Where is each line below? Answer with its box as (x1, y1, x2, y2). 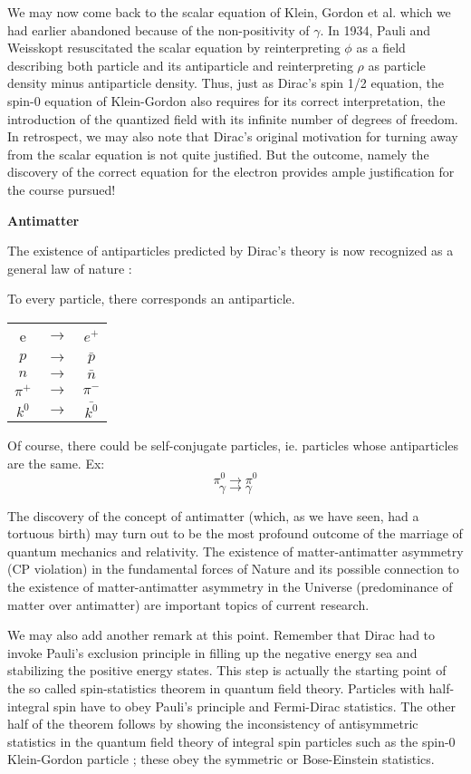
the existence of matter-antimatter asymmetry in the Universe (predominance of (7, 576, 453, 595)
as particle (368, 55, 426, 74)
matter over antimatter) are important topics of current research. (7, 595, 370, 614)
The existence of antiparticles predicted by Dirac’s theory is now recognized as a (7, 241, 454, 260)
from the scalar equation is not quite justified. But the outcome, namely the (7, 144, 429, 163)
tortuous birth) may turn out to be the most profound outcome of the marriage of (7, 524, 463, 543)
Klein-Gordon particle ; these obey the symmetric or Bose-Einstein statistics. (7, 750, 435, 769)
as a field (356, 38, 406, 57)
